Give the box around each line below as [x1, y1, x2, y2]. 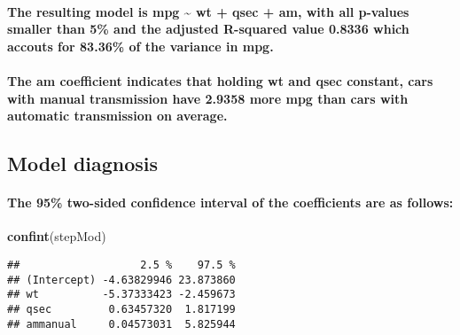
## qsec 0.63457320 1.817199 [7, 302, 236, 316]
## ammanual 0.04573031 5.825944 [7, 317, 236, 331]
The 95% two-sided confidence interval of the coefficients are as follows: [7, 193, 454, 212]
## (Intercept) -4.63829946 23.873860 [7, 273, 236, 286]
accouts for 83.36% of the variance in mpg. [7, 36, 274, 55]
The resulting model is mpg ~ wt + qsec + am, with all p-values [7, 2, 409, 20]
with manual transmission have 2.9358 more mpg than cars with [7, 89, 409, 107]
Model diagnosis [7, 150, 159, 177]
